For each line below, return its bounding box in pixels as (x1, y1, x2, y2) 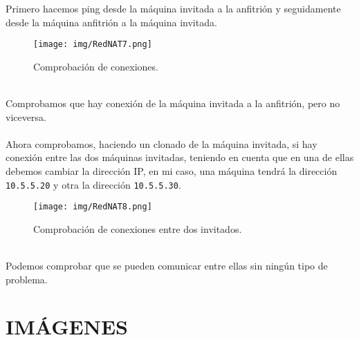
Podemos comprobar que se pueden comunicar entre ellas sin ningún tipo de (6, 258, 328, 273)
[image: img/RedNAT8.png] (33, 202, 152, 212)
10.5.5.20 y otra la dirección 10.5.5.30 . (6, 177, 181, 191)
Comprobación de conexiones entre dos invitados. (33, 221, 242, 236)
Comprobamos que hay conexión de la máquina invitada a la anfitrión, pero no (6, 96, 340, 111)
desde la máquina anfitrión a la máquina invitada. (6, 15, 217, 29)
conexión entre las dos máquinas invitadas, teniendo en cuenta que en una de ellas (6, 150, 354, 164)
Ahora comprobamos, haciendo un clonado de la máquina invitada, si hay (6, 136, 317, 151)
